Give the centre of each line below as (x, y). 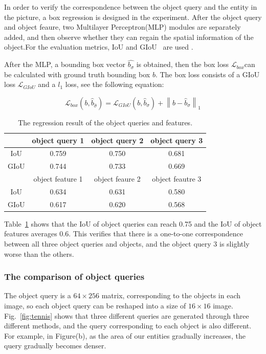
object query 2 (117, 140)
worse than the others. (39, 253)
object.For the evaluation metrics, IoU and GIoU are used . (99, 47)
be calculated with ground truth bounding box (77, 74)
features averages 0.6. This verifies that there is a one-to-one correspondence (124, 234)
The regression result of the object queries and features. (105, 122)
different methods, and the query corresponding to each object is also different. (128, 326)
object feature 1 (58, 179)
